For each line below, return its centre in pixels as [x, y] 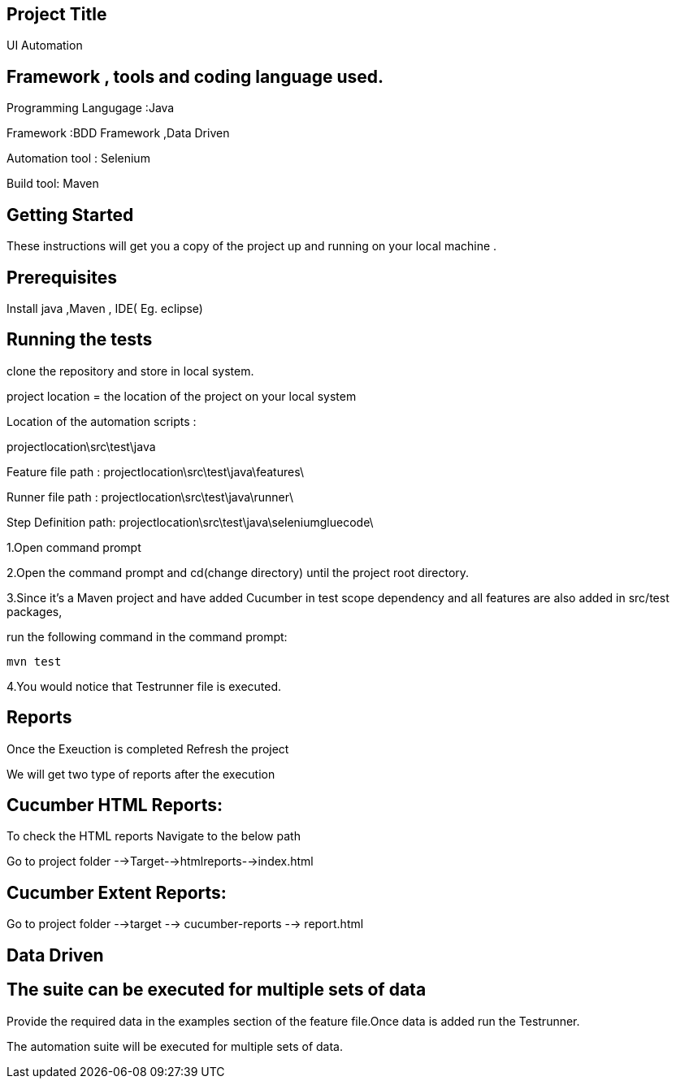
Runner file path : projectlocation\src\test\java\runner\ [150, 497]
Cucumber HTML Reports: [115, 805]
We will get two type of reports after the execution [141, 774]
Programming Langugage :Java [91, 108]
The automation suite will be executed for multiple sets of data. [175, 1046]
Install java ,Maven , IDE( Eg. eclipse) [105, 308]
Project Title [57, 14]
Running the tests [80, 340]
